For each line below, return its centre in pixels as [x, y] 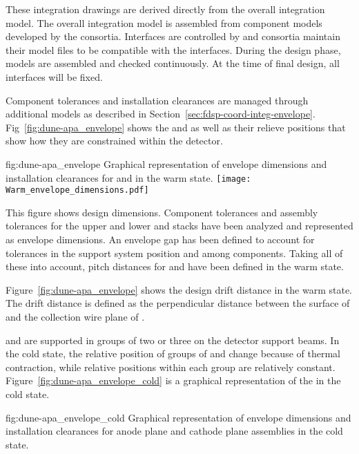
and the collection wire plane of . [75, 316]
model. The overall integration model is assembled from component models [164, 22]
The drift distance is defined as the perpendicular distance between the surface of [178, 303]
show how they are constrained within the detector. [114, 141]
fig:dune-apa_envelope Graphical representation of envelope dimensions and [166, 163]
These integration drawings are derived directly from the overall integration [165, 9]
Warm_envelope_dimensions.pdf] [77, 190]
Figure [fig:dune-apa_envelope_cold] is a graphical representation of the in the [173, 380]
